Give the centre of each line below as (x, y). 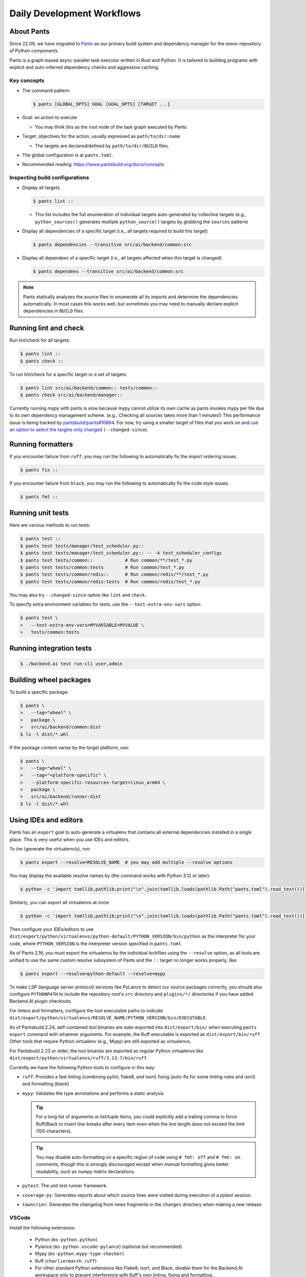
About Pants (30, 31)
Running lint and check (47, 328)
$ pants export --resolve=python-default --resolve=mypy (93, 974)
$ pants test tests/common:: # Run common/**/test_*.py (106, 560)
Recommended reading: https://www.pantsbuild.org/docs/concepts (93, 164)
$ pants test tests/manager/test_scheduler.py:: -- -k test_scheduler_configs (121, 553)
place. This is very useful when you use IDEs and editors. (70, 839)
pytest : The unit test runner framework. (65, 1186)
